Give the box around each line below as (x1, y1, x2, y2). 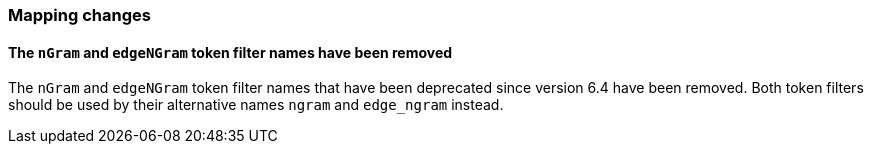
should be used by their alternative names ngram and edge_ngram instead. (8, 96, 504, 114)
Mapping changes (8, 5, 151, 25)
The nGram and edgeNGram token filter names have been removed (8, 43, 453, 61)
